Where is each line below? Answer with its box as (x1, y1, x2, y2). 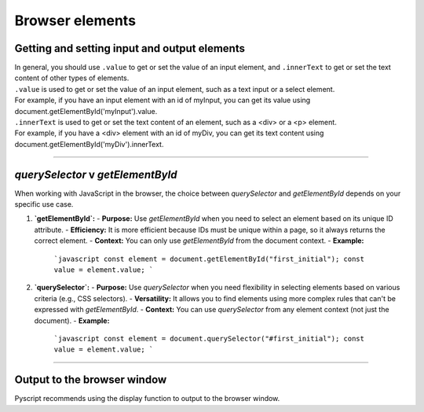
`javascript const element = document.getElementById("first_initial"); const (53, 254, 365, 263)
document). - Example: (34, 315, 110, 326)
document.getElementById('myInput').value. (14, 106, 158, 116)
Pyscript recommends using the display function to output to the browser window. (14, 394, 280, 403)
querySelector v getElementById (14, 167, 177, 181)
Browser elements (14, 12, 137, 29)
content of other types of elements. (14, 73, 130, 83)
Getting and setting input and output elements (14, 42, 245, 55)
